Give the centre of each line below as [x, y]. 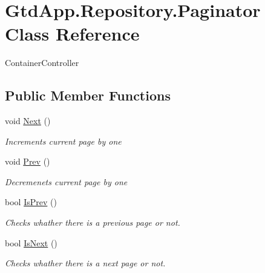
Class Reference [72, 34]
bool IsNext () [31, 242]
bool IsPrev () [31, 202]
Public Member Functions [88, 95]
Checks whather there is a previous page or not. [93, 222]
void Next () [28, 121]
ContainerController [42, 63]
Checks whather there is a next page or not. [85, 263]
